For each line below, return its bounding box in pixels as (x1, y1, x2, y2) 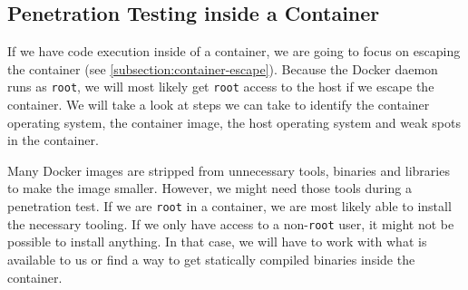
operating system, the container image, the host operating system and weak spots (7, 112, 461, 131)
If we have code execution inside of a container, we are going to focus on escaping (7, 42, 461, 61)
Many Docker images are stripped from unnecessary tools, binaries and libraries (7, 160, 450, 179)
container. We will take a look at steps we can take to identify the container (7, 95, 430, 114)
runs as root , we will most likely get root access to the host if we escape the (7, 77, 434, 96)
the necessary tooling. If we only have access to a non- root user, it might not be (7, 214, 454, 233)
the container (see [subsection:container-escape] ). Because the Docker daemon (7, 59, 438, 78)
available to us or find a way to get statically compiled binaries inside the (7, 249, 415, 268)
